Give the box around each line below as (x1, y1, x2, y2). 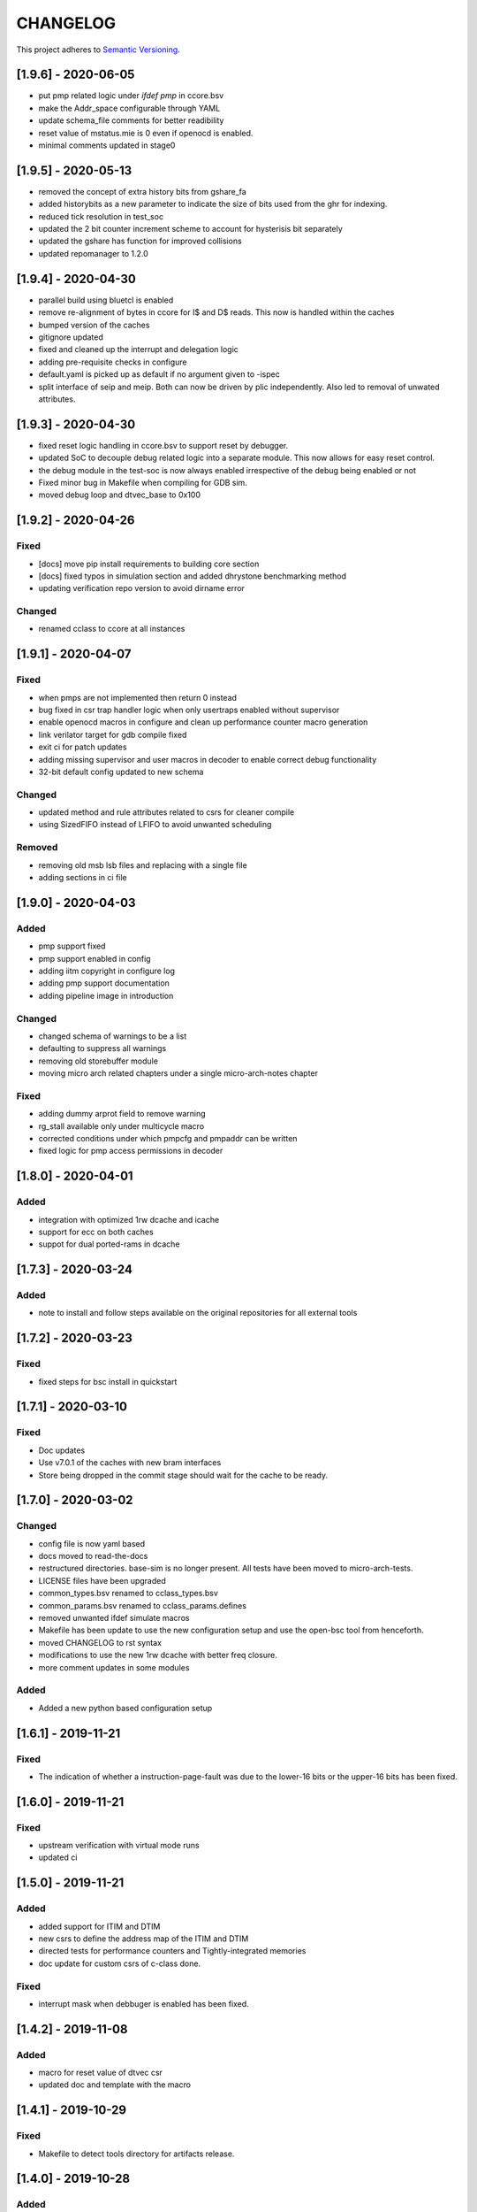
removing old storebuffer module (38, 1056, 159, 1066)
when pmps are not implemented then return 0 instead (38, 692, 238, 703)
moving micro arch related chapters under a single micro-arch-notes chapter (38, 1068, 318, 1079)
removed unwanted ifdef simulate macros (38, 1613, 190, 1624)
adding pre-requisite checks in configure (38, 357, 187, 367)
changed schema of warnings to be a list (38, 1031, 187, 1041)
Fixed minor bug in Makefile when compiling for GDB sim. (38, 477, 247, 488)
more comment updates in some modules (38, 1662, 190, 1672)
